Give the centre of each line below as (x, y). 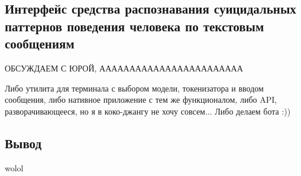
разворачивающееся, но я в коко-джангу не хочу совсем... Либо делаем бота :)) (148, 111)
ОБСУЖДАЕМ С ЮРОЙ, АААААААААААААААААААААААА (124, 68)
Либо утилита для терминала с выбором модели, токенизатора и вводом (134, 88)
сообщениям (40, 43)
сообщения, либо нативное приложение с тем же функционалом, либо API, (141, 100)
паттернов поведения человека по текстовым (135, 26)
